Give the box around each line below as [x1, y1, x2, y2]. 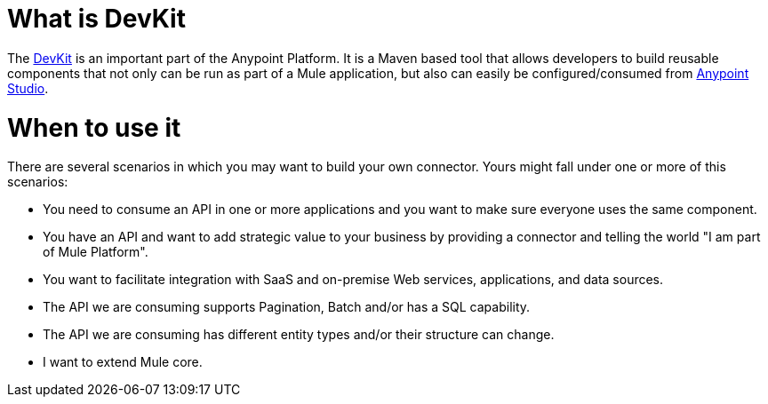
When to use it [7, 112, 181, 143]
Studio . [7, 80, 49, 96]
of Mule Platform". [43, 244, 148, 260]
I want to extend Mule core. [43, 354, 203, 370]
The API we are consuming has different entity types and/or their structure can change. [43, 327, 555, 343]
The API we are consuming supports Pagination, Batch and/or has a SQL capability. [43, 299, 531, 315]
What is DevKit [7, 4, 186, 34]
